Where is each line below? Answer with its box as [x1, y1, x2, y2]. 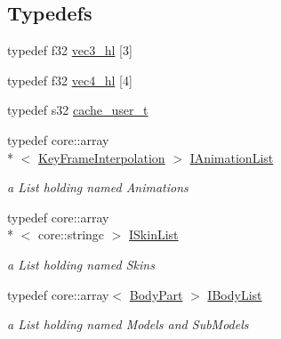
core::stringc [37, 225, 105, 244]
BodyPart [129, 285, 183, 303]
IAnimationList [189, 148, 274, 166]
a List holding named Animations [7, 178, 189, 197]
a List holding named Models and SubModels [7, 315, 249, 334]
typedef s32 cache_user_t [7, 101, 149, 119]
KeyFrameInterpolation [38, 148, 165, 166]
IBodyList [207, 285, 262, 303]
